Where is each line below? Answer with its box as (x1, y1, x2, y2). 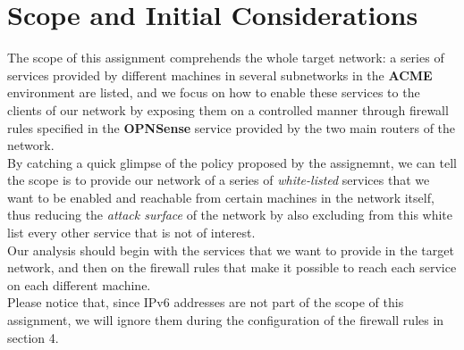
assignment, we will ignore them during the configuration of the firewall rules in (7, 311, 444, 329)
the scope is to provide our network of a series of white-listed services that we (7, 171, 430, 189)
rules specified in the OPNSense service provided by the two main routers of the (7, 118, 456, 137)
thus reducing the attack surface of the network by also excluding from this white (7, 205, 453, 224)
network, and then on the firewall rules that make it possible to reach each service (7, 258, 457, 277)
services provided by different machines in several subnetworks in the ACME (7, 65, 433, 84)
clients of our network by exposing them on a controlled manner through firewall (7, 100, 449, 119)
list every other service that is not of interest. (7, 223, 256, 242)
